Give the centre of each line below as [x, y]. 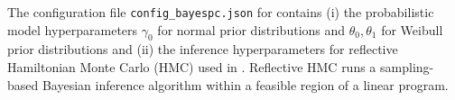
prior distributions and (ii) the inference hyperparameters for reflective [203, 49]
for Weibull [412, 29]
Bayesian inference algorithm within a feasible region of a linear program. [245, 84]
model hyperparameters [73, 29]
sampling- [407, 67]
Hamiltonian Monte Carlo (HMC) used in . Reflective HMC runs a [192, 67]
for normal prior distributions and [251, 29]
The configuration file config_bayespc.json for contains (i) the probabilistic [221, 12]
